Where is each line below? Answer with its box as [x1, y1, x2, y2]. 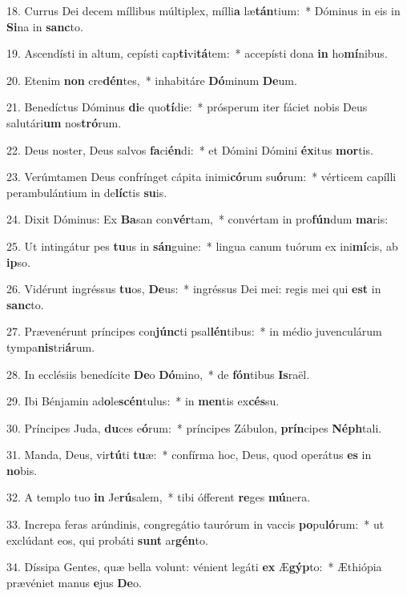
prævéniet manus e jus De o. [6, 574, 142, 590]
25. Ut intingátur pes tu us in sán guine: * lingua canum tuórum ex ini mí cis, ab [6, 237, 398, 254]
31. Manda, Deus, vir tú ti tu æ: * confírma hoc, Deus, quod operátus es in [6, 446, 372, 463]
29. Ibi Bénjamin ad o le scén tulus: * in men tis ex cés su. [6, 393, 280, 409]
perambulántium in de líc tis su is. [6, 183, 167, 200]
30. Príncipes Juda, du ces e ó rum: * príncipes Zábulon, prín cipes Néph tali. [6, 419, 382, 436]
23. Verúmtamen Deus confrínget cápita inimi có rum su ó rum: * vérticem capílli [6, 168, 397, 185]
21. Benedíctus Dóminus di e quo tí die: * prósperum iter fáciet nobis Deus [6, 99, 368, 115]
